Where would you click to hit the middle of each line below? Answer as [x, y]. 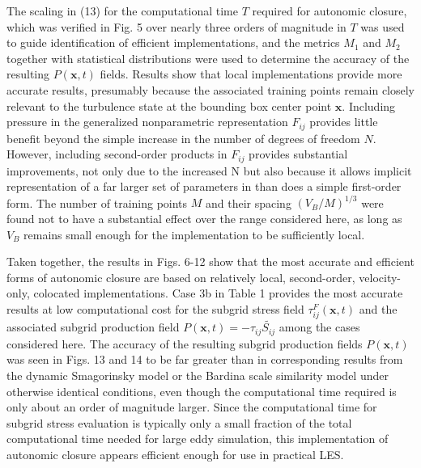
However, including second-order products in [117, 154]
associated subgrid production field [93, 327]
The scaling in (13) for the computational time [122, 11]
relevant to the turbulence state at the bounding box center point [169, 105]
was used [383, 26]
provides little [344, 122]
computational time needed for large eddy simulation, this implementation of [198, 438]
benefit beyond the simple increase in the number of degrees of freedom [183, 138]
